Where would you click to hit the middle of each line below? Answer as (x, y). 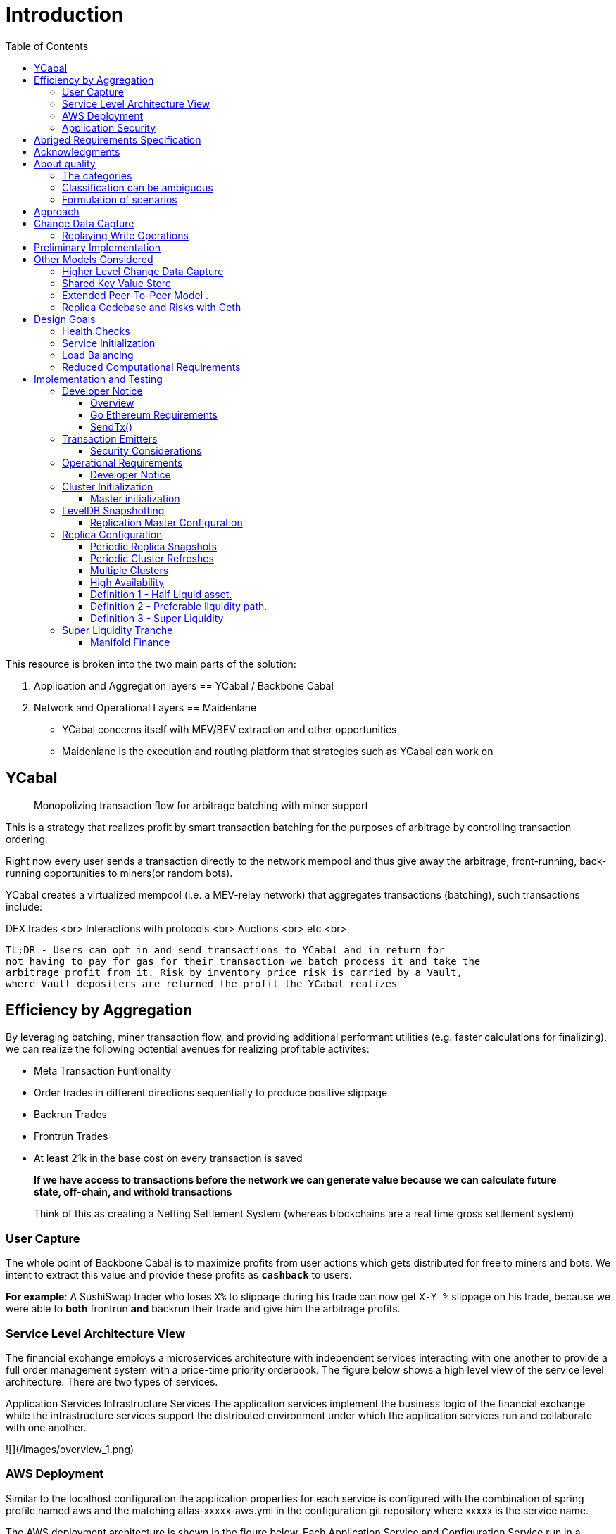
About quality (65, 163)
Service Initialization (109, 343)
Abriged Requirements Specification (118, 139)
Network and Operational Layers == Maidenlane (145, 707)
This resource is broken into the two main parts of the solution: (151, 664)
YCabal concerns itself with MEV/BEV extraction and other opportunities (230, 729)
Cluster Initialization (108, 486)
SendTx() (112, 426)
